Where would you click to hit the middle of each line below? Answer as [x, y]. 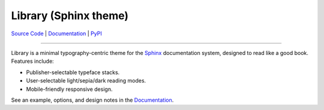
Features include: [32, 61]
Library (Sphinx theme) [70, 16]
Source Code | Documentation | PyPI [56, 33]
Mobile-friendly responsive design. [69, 89]
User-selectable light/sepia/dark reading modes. [86, 81]
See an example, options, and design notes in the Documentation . [92, 100]
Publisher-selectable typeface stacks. [73, 72]
